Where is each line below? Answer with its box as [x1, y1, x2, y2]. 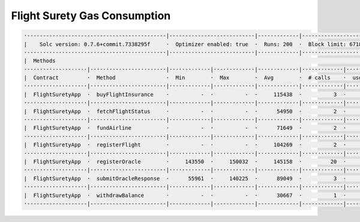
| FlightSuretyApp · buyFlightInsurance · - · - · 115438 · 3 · [23, 91, 347, 98]
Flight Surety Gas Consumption [11, 9, 171, 22]
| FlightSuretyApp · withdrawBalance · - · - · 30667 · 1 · [23, 192, 347, 199]
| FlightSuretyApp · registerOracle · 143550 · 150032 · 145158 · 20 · [23, 158, 347, 165]
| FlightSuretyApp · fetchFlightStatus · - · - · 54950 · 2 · [23, 108, 347, 115]
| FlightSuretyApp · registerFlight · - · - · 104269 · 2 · [23, 142, 347, 148]
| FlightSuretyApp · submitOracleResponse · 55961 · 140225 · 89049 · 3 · [23, 175, 347, 182]
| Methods [23, 58, 56, 64]
